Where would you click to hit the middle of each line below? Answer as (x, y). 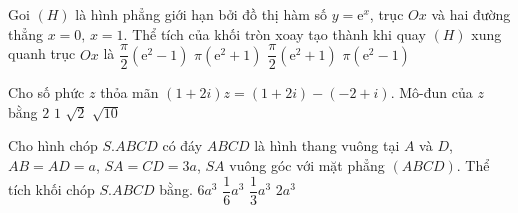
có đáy (182, 145)
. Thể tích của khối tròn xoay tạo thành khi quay (274, 33)
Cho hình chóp (53, 145)
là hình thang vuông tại (327, 145)
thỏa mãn (129, 92)
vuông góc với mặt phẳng (307, 165)
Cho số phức (46, 92)
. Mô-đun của (431, 92)
